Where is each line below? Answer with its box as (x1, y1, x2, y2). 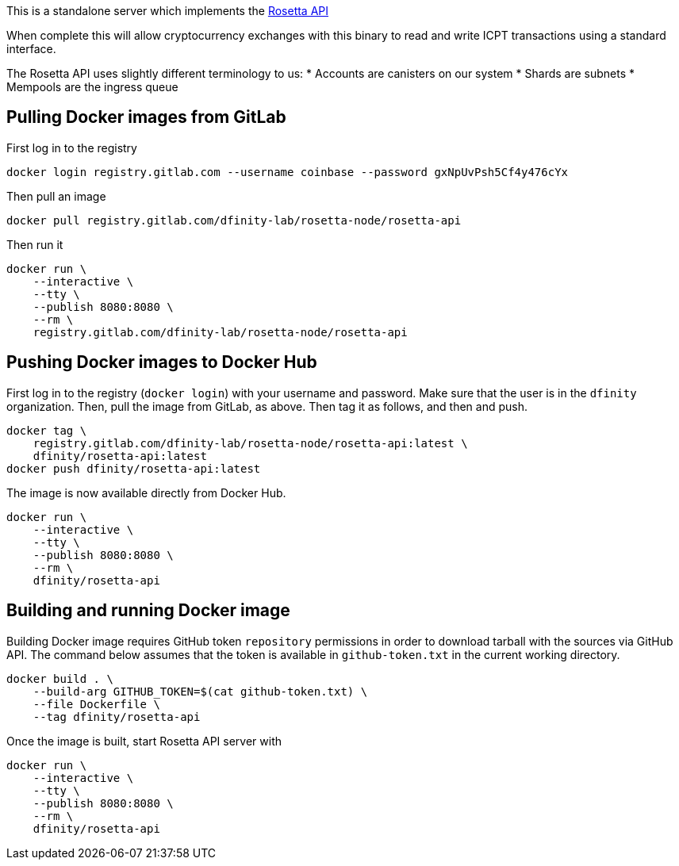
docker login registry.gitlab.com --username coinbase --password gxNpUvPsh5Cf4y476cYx (6, 165, 569, 178)
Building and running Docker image (6, 600, 290, 621)
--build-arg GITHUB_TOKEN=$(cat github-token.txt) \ (33, 684, 368, 698)
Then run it (6, 237, 63, 251)
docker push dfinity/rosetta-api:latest (6, 462, 261, 475)
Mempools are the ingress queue (6, 80, 178, 94)
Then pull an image (6, 189, 106, 203)
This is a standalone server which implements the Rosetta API (6, 4, 329, 17)
